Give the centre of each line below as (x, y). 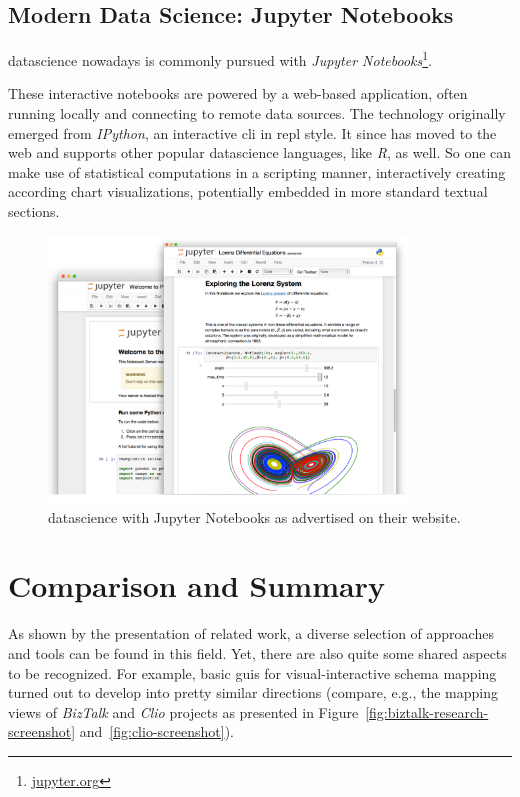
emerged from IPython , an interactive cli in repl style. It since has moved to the (252, 132)
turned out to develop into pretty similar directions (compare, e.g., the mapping (253, 692)
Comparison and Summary (196, 585)
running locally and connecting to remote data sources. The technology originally (257, 113)
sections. (34, 211)
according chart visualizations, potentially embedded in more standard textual (248, 191)
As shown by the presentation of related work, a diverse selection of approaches (251, 633)
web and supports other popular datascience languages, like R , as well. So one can (260, 152)
